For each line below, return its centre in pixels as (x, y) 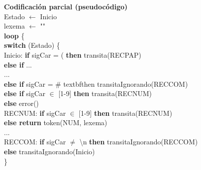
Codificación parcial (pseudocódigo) (66, 6)
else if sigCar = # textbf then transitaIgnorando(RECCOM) (96, 84)
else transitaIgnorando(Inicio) (50, 151)
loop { (14, 35)
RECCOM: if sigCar (35, 142)
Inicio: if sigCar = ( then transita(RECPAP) (73, 54)
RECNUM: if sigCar (35, 113)
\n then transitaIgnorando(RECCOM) (139, 142)
